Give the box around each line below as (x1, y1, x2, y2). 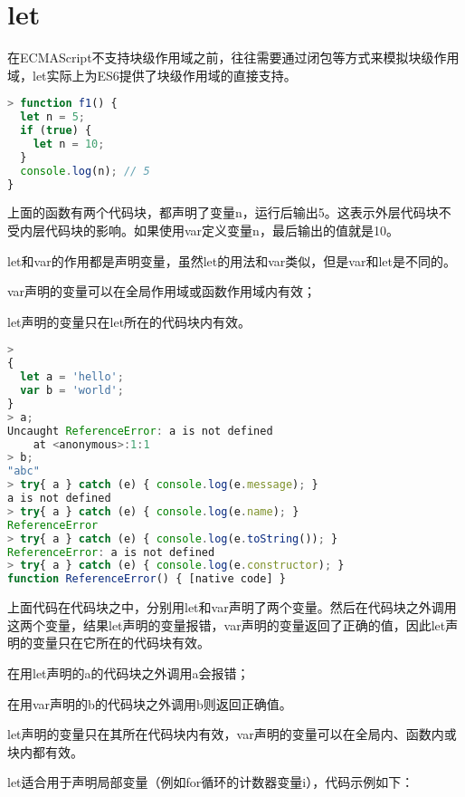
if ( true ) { (20, 124, 92, 138)
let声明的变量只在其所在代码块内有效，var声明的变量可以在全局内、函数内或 (7, 725, 457, 744)
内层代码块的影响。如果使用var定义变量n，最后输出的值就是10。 (19, 221, 399, 240)
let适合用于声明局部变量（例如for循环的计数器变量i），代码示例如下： (7, 773, 414, 792)
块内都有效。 (7, 742, 83, 761)
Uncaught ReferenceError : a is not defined (7, 424, 273, 437)
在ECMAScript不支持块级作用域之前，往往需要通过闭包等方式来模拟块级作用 (7, 48, 460, 67)
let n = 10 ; (33, 137, 105, 150)
